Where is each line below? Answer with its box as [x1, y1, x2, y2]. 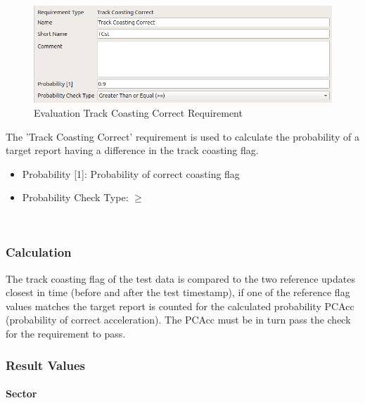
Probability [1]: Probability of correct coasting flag [22, 166, 240, 181]
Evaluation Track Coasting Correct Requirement [34, 105, 243, 120]
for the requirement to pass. [6, 326, 126, 341]
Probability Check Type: [22, 190, 129, 205]
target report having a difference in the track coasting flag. [6, 143, 259, 158]
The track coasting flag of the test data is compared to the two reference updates [6, 271, 356, 286]
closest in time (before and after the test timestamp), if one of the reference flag [6, 285, 350, 300]
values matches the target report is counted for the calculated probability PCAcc [6, 298, 354, 313]
